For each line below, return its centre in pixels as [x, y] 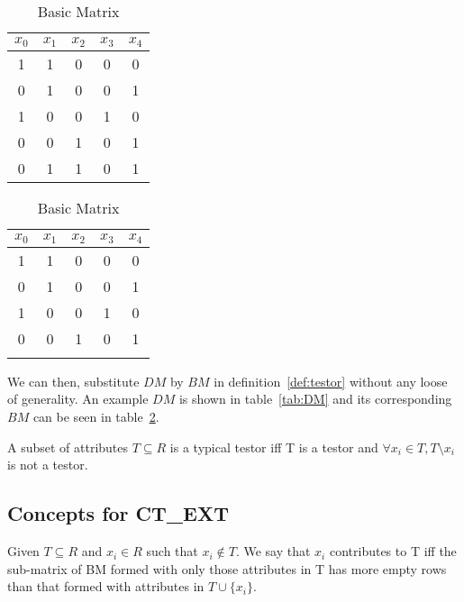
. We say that [273, 551]
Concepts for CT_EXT [118, 513]
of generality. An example [78, 399]
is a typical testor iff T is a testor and [274, 447]
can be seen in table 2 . [96, 417]
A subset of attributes [68, 447]
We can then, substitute [73, 381]
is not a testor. [48, 465]
